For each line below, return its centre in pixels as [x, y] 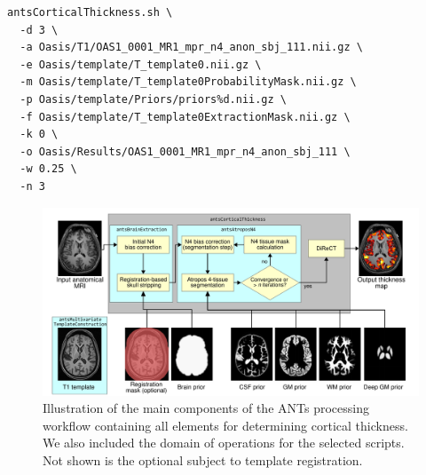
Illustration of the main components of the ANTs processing [206, 408]
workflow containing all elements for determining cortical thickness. [225, 425]
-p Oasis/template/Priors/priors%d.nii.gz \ [153, 99]
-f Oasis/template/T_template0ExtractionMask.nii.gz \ [185, 117]
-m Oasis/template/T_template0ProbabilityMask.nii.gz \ [188, 82]
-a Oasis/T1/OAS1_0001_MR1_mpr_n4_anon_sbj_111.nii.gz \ [191, 47]
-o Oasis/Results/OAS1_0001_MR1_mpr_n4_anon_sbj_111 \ [185, 151]
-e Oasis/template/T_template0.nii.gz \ [141, 64]
